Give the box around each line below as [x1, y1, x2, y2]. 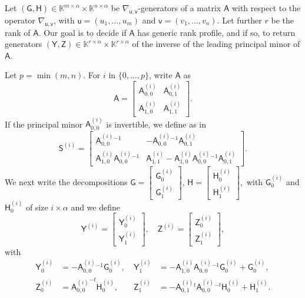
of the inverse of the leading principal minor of [132, 38, 300, 50]
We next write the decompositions [5, 176, 128, 188]
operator [5, 14, 35, 26]
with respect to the [231, 2, 301, 14]
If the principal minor [5, 118, 83, 130]
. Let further [217, 14, 262, 26]
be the [271, 14, 294, 26]
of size [25, 200, 48, 213]
